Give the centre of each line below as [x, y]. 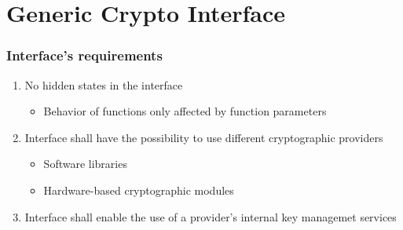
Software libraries [85, 164]
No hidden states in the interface [104, 84]
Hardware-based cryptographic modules [139, 190]
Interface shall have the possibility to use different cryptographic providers [204, 137]
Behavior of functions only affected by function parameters [185, 111]
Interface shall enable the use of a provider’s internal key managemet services [211, 216]
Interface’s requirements [84, 55]
